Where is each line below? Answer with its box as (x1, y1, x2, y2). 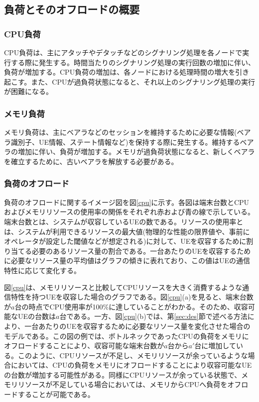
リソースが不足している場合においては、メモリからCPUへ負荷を (17, 379, 228, 390)
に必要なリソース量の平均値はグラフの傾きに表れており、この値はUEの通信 (4, 255, 250, 266)
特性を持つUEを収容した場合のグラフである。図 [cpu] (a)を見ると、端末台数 (10, 292, 254, 302)
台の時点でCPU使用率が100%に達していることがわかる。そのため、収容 (14, 301, 248, 311)
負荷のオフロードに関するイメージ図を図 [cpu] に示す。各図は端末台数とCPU (4, 197, 250, 207)
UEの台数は (17, 311, 56, 321)
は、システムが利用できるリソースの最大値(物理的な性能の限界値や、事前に (4, 226, 250, 236)
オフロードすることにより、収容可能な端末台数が (4, 340, 164, 351)
